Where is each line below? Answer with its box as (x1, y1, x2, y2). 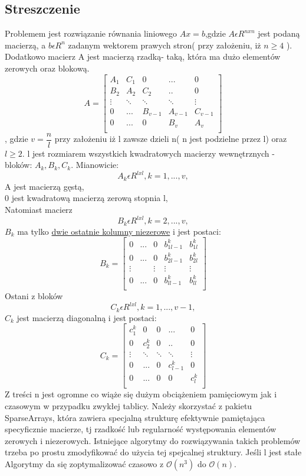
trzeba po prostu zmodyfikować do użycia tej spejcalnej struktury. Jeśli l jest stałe (5, 446, 302, 458)
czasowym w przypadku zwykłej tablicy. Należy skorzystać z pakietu (5, 400, 252, 412)
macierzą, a (5, 38, 46, 51)
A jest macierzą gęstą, (5, 180, 84, 192)
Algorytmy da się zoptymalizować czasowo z (5, 457, 164, 469)
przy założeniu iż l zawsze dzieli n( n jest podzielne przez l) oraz (54, 132, 287, 145)
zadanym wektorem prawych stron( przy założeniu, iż (68, 38, 261, 51)
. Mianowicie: (71, 158, 119, 171)
